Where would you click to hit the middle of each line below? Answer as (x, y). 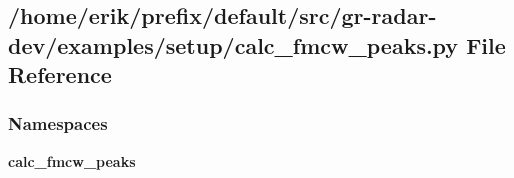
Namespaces (58, 123)
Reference (60, 74)
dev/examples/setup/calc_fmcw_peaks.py (233, 44)
